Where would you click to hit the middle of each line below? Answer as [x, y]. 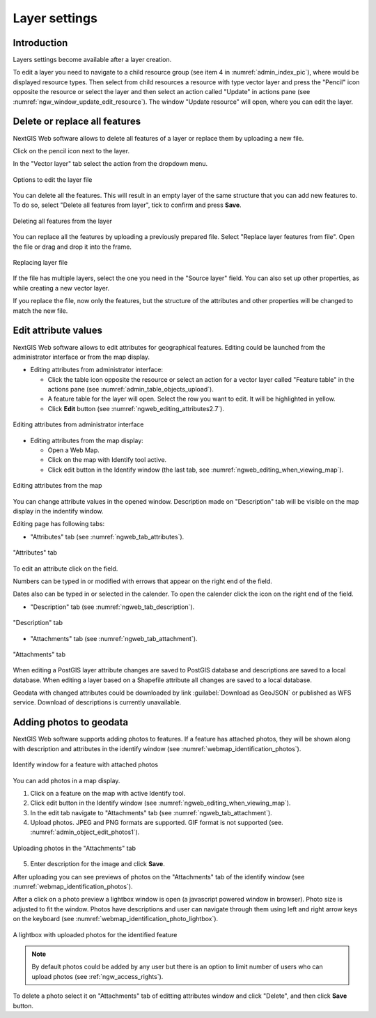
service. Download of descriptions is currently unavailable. [97, 702]
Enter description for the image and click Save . [97, 864]
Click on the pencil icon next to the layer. [71, 151]
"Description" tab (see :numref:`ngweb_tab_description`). [112, 607]
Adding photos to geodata [71, 722]
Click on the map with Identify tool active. [107, 460]
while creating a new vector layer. [61, 288]
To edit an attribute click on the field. [65, 569]
